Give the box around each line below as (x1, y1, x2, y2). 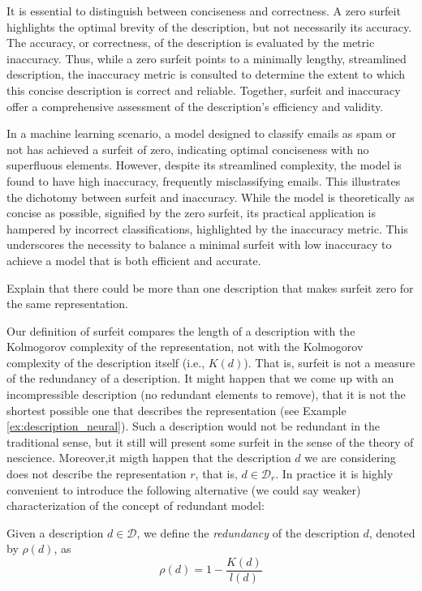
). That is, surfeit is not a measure (243, 353, 416, 370)
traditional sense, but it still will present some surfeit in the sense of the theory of (6, 433, 414, 450)
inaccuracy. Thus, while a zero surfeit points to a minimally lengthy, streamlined (6, 49, 407, 66)
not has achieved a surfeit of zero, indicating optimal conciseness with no (6, 140, 369, 157)
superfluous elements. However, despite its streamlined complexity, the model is (6, 156, 402, 173)
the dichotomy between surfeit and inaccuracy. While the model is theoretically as (6, 188, 415, 205)
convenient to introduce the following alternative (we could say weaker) (6, 481, 361, 498)
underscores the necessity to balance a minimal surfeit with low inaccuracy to (6, 236, 392, 253)
